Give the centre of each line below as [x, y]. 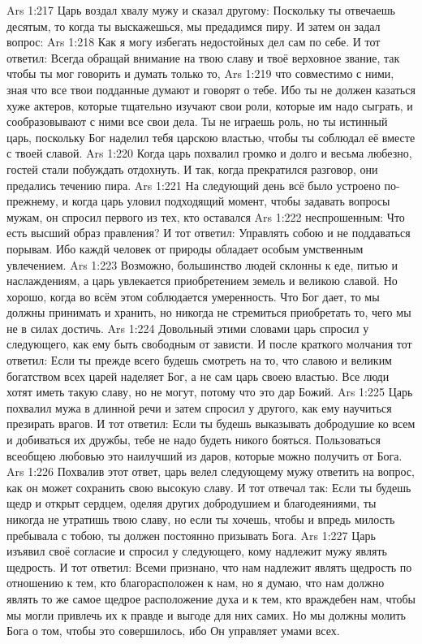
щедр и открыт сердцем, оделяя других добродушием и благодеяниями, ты [192, 503]
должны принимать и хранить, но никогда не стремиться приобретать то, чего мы [209, 312]
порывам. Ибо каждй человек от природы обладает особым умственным [185, 248]
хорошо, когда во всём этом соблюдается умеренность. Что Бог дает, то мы [193, 296]
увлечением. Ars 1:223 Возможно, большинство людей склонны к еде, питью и [202, 264]
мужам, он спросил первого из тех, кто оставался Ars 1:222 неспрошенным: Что [206, 216]
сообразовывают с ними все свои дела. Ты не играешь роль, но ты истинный [197, 121]
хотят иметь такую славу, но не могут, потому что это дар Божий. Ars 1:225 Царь [210, 392]
